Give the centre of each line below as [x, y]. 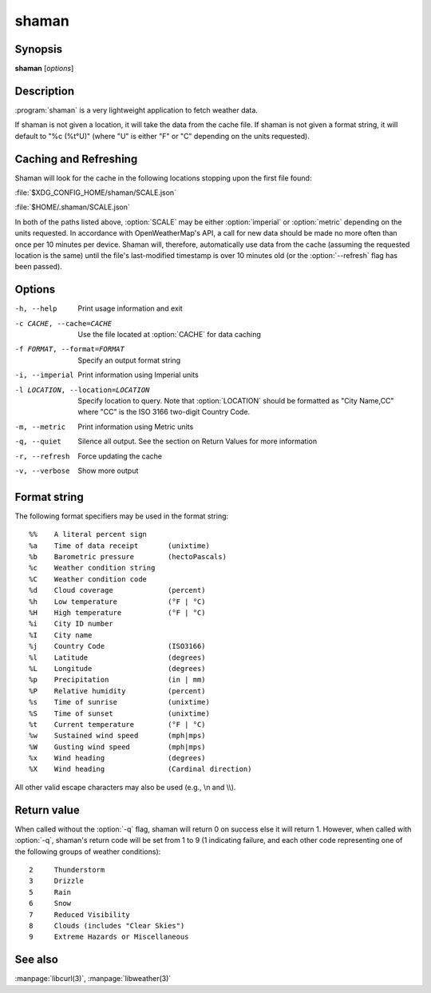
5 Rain [50, 892]
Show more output [108, 471]
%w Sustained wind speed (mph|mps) [118, 736]
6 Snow [50, 904]
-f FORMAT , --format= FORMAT [70, 349]
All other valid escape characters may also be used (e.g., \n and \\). [125, 787]
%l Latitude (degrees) [118, 657]
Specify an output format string [129, 360]
